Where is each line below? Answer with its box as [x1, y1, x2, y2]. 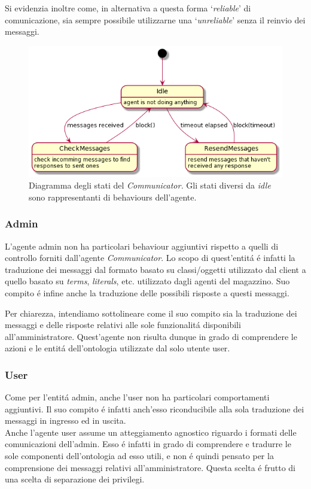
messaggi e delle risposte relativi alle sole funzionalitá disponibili [5, 318, 241, 331]
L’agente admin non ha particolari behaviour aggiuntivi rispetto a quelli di [5, 239, 279, 252]
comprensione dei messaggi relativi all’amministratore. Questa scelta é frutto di [5, 461, 295, 473]
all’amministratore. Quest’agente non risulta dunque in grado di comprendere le [5, 330, 297, 342]
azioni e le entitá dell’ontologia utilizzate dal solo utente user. [5, 342, 230, 354]
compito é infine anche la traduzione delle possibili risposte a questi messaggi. [5, 286, 289, 299]
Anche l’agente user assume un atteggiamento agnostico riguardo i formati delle [5, 426, 297, 438]
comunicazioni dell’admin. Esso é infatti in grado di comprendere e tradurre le [5, 438, 291, 450]
